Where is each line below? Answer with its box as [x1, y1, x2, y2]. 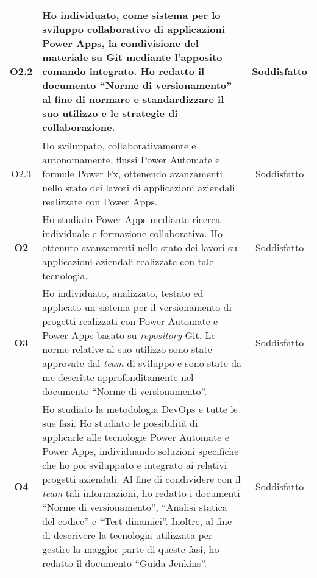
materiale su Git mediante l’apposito [42, 50, 223, 64]
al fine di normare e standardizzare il [42, 92, 224, 106]
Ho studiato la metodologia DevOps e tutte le [42, 402, 238, 416]
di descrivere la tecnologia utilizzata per [42, 528, 213, 542]
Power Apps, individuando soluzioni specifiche [42, 444, 239, 458]
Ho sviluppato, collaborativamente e [42, 138, 196, 152]
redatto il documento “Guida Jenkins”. [42, 556, 207, 570]
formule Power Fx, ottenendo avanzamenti [42, 166, 223, 180]
